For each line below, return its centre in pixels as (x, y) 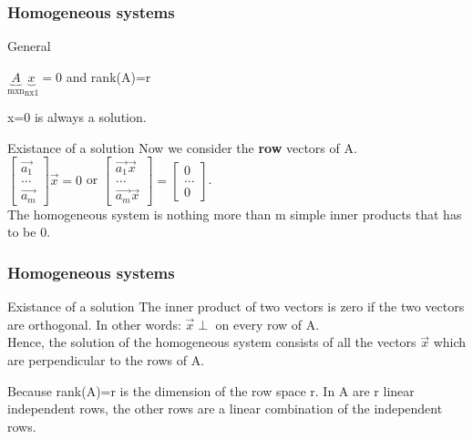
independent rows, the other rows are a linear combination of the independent (225, 408)
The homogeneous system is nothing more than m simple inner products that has (235, 214)
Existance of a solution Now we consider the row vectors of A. (182, 147)
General (29, 46)
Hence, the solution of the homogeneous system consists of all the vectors (212, 342)
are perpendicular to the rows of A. (106, 360)
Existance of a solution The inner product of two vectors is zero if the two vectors (236, 306)
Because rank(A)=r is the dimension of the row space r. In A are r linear (211, 390)
